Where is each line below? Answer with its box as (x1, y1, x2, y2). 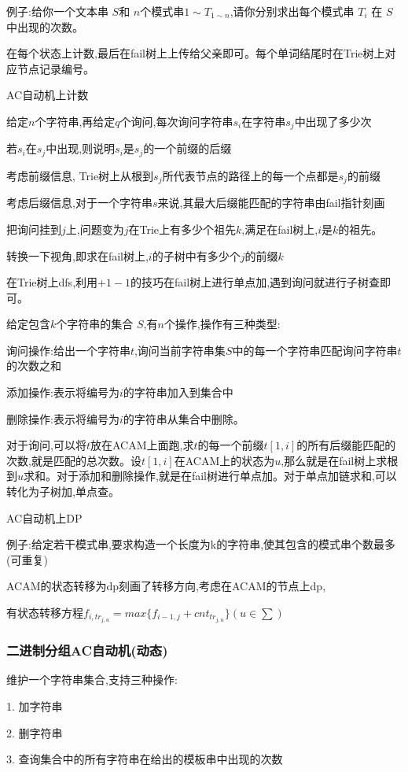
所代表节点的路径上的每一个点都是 (162, 167, 339, 183)
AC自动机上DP (6, 509, 83, 526)
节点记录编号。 (17, 60, 94, 76)
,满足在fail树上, (241, 220, 318, 237)
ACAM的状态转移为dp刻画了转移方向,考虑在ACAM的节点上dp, (6, 578, 326, 594)
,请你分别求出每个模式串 (230, 3, 355, 19)
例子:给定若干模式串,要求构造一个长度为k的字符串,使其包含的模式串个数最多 (6, 536, 396, 552)
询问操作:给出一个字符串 (6, 342, 130, 358)
